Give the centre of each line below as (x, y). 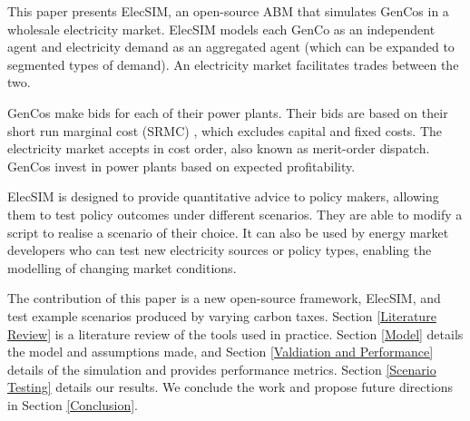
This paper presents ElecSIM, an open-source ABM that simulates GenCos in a (228, 11)
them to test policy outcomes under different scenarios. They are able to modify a (235, 214)
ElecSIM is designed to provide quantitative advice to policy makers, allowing (223, 196)
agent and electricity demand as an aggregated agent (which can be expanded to (231, 47)
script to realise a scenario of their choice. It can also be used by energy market (228, 232)
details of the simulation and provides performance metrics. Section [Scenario (222, 369)
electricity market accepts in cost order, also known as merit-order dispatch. (219, 148)
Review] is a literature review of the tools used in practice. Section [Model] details (235, 333)
